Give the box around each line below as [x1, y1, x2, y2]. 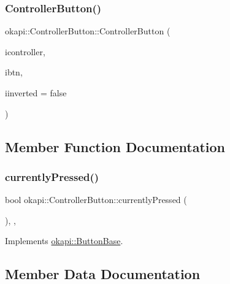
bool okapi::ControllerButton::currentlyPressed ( [5, 193, 187, 206]
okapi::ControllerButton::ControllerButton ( [5, 25, 171, 37]
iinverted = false [5, 86, 67, 99]
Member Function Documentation [5, 137, 226, 156]
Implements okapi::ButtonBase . [5, 234, 123, 247]
